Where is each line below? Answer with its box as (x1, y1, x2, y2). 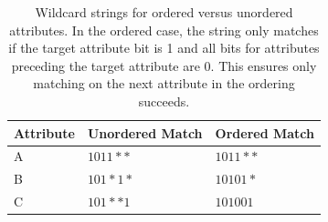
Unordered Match (87, 123, 203, 142)
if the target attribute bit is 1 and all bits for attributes (8, 38, 320, 57)
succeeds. (138, 91, 190, 110)
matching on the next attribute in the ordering (33, 74, 295, 93)
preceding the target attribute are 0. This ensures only (11, 55, 317, 75)
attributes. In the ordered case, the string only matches (9, 20, 319, 39)
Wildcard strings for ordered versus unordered (35, 3, 293, 21)
